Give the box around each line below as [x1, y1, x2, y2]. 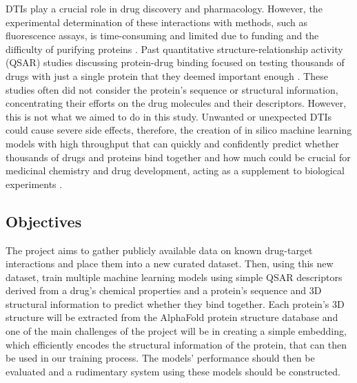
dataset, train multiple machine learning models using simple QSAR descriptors [6, 269, 343, 284]
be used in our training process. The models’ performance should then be [6, 351, 315, 365]
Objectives [6, 210, 82, 231]
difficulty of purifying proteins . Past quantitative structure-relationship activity [6, 41, 343, 56]
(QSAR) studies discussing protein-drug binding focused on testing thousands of [6, 55, 345, 70]
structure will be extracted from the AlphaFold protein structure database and [6, 310, 338, 324]
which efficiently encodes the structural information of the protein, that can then [6, 337, 347, 351]
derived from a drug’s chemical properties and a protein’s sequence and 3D [6, 283, 322, 298]
